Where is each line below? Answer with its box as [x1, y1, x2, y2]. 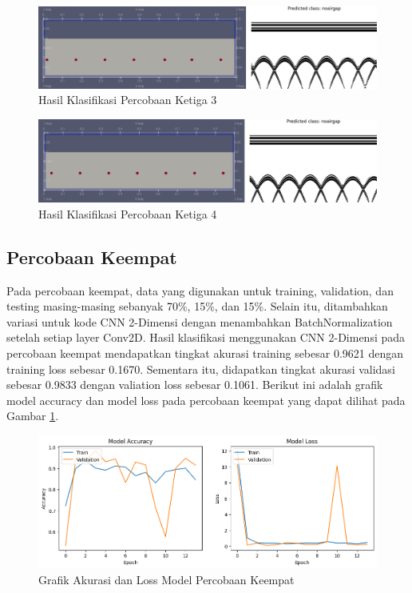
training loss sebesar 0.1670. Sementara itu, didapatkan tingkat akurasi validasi [6, 360, 395, 377]
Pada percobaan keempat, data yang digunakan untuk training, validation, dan [6, 282, 394, 299]
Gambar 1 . [6, 407, 59, 424]
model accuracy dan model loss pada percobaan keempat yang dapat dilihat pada [6, 391, 406, 408]
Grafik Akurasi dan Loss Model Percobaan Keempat [38, 571, 295, 587]
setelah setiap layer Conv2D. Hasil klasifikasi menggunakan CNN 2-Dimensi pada [6, 329, 406, 346]
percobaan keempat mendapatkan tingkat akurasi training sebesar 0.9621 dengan [6, 344, 404, 361]
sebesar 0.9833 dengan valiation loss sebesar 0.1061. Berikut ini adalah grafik [6, 376, 383, 393]
